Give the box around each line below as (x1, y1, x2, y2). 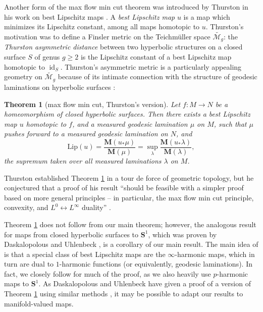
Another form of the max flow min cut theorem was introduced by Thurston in (4, 2, 248, 12)
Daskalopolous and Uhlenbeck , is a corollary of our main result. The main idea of (4, 239, 258, 249)
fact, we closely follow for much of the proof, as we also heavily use (4, 268, 211, 279)
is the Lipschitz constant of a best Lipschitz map (80, 51, 232, 62)
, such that (214, 118, 247, 129)
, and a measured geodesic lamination (72, 118, 188, 129)
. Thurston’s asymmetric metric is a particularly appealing (60, 61, 242, 72)
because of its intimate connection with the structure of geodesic (58, 71, 257, 82)
